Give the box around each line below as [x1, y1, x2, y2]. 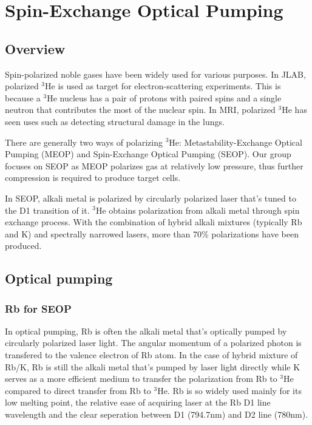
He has [282, 103, 307, 116]
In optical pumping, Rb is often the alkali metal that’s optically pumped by [5, 324, 287, 337]
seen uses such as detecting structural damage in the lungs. [5, 115, 225, 127]
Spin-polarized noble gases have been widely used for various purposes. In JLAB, [5, 67, 306, 80]
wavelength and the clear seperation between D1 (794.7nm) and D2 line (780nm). [5, 408, 308, 421]
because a [5, 91, 41, 104]
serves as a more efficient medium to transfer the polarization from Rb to [5, 372, 277, 385]
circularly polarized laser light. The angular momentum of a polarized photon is [5, 336, 302, 349]
